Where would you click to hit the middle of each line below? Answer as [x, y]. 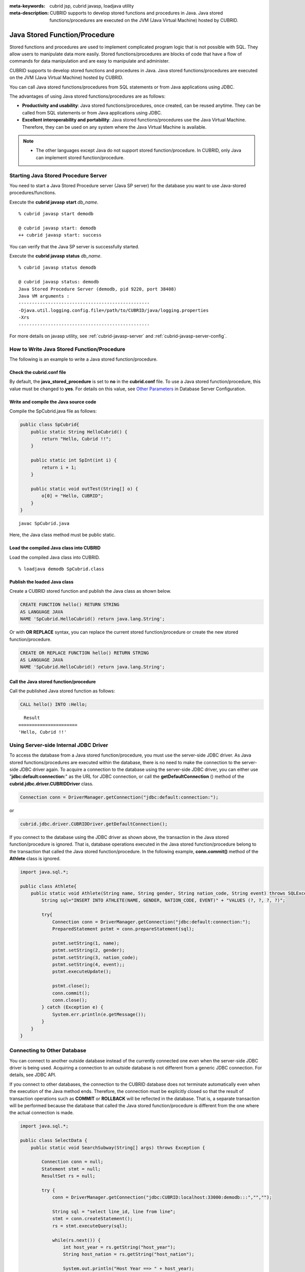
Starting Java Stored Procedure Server [58, 176]
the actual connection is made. [42, 1113]
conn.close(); [70, 1000]
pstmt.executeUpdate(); [82, 972]
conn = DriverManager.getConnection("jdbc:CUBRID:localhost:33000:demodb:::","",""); [162, 1197]
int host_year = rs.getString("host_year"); [119, 1247]
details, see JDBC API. [33, 1075]
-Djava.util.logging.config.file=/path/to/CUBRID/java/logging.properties [114, 310]
